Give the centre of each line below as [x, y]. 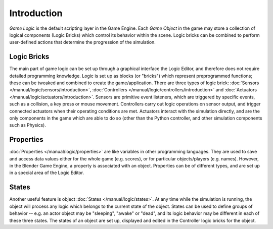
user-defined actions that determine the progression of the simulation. [83, 42]
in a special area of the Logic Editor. [47, 173]
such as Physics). [28, 125]
